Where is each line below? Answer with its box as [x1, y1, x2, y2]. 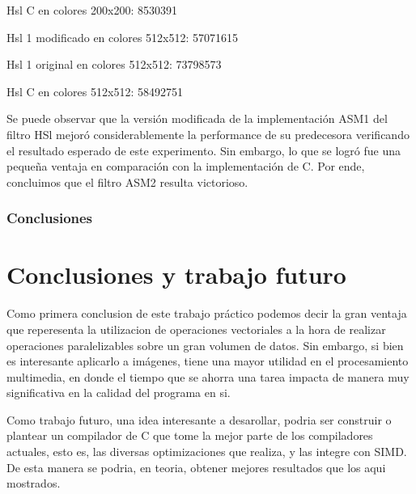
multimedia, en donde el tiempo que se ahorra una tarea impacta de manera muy [6, 368, 410, 385]
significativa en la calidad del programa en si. [6, 384, 231, 401]
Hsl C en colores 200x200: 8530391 [6, 2, 177, 18]
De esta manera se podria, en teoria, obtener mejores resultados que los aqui [6, 458, 386, 475]
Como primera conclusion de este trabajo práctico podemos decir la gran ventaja [6, 305, 407, 322]
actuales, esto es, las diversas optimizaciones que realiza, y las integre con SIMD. [6, 443, 407, 460]
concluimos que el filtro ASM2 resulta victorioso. [6, 173, 248, 190]
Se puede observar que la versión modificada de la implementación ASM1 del [6, 110, 388, 127]
